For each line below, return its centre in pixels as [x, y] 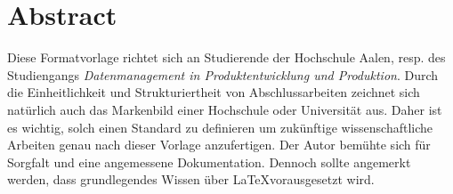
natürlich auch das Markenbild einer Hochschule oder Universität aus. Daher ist [225, 109]
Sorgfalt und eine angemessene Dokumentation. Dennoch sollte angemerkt [209, 162]
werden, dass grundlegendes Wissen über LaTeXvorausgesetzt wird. [191, 179]
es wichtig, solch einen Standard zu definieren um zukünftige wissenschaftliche [220, 127]
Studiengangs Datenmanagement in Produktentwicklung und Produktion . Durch [223, 74]
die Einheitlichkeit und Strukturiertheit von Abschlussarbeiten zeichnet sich [214, 92]
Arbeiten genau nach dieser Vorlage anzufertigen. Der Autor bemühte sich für [219, 145]
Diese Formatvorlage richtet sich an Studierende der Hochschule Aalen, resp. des [226, 57]
